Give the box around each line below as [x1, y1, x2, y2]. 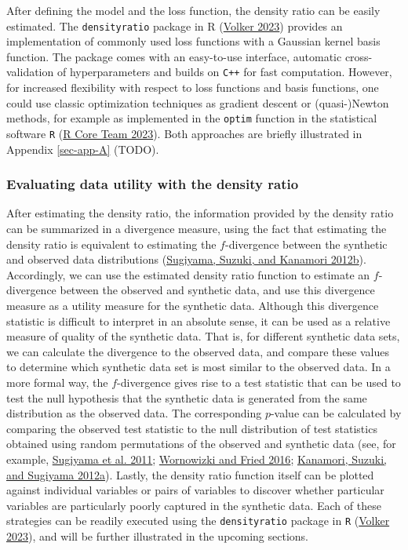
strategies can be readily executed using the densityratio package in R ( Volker [6, 512, 390, 529]
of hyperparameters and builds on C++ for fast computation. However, [56, 64, 392, 80]
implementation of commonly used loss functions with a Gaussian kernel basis [6, 33, 381, 49]
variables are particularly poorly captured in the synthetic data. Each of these [6, 497, 381, 513]
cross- [344, 48, 373, 64]
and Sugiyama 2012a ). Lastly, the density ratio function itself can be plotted [6, 466, 374, 483]
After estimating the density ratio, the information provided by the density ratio [6, 205, 394, 221]
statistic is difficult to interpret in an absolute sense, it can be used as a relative [6, 312, 391, 329]
